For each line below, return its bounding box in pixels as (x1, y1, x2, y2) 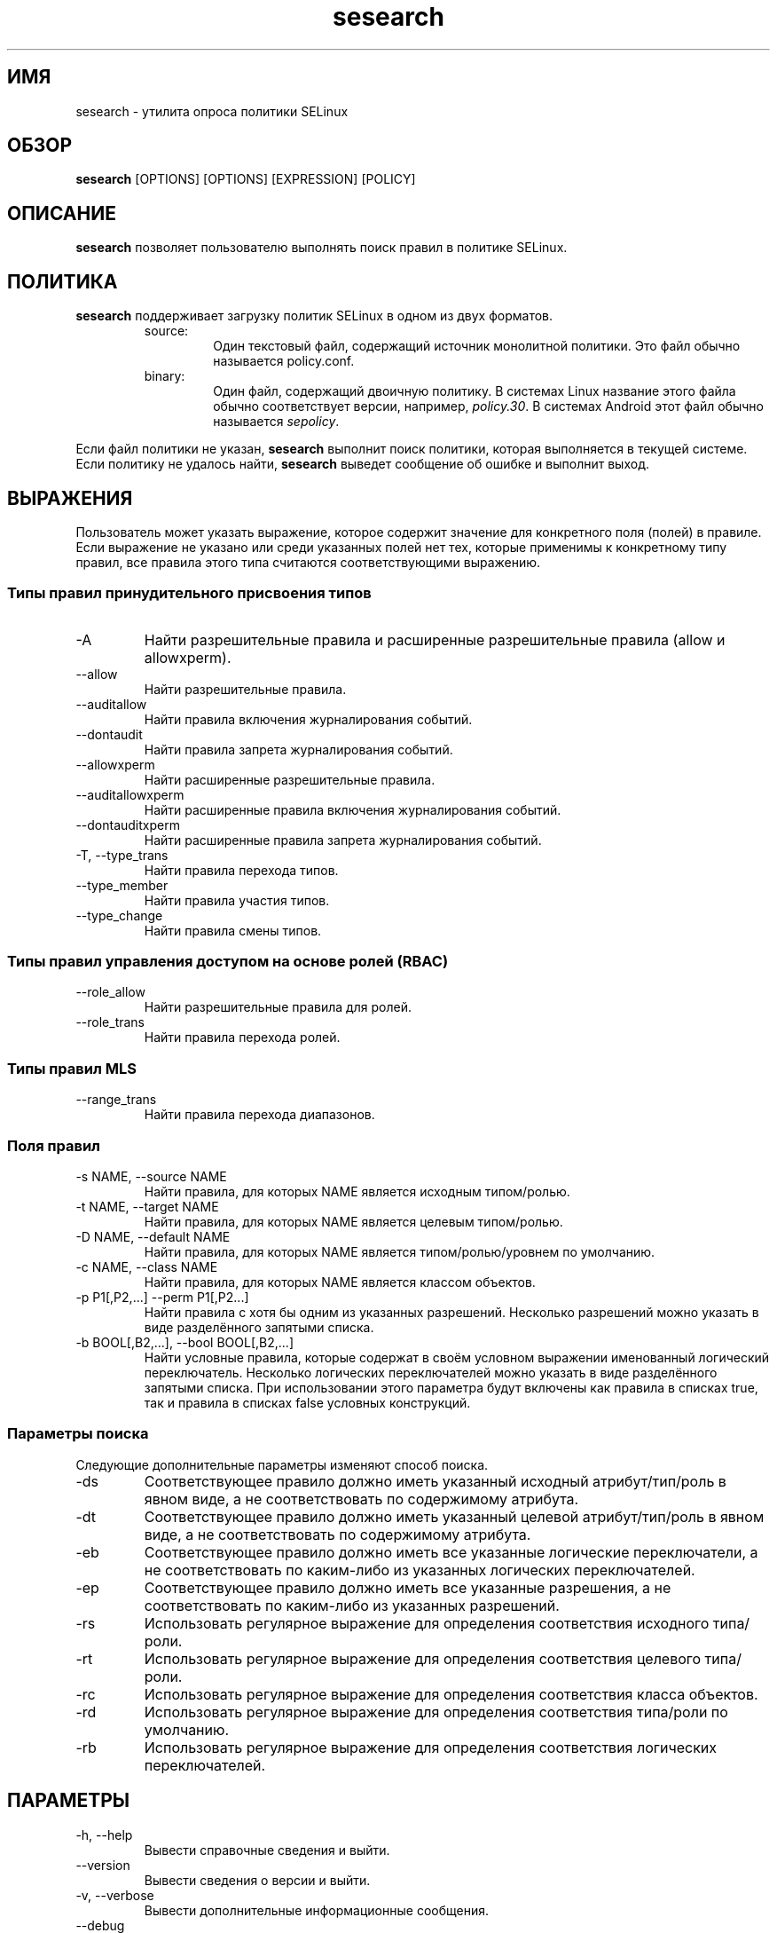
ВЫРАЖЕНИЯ (7, 486, 133, 509)
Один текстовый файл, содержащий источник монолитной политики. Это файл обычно (213, 338, 741, 354)
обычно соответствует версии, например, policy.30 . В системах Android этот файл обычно (213, 398, 764, 414)
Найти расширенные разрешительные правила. (144, 771, 436, 787)
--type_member (75, 877, 169, 893)
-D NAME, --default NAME (75, 1228, 231, 1244)
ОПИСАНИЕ (7, 201, 116, 225)
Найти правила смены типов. (144, 922, 322, 938)
